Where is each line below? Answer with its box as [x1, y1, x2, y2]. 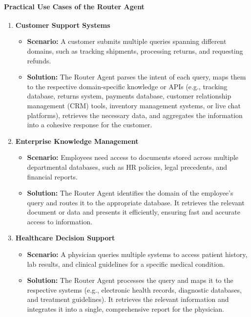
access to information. [27, 216, 93, 226]
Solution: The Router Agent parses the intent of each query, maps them [27, 72, 246, 82]
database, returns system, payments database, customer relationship [27, 91, 231, 101]
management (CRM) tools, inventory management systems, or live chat [27, 100, 241, 110]
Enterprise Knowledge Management [15, 136, 139, 146]
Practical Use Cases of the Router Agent [4, 1, 145, 11]
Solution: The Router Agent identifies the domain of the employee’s [27, 188, 233, 198]
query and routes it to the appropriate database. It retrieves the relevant [27, 197, 245, 207]
